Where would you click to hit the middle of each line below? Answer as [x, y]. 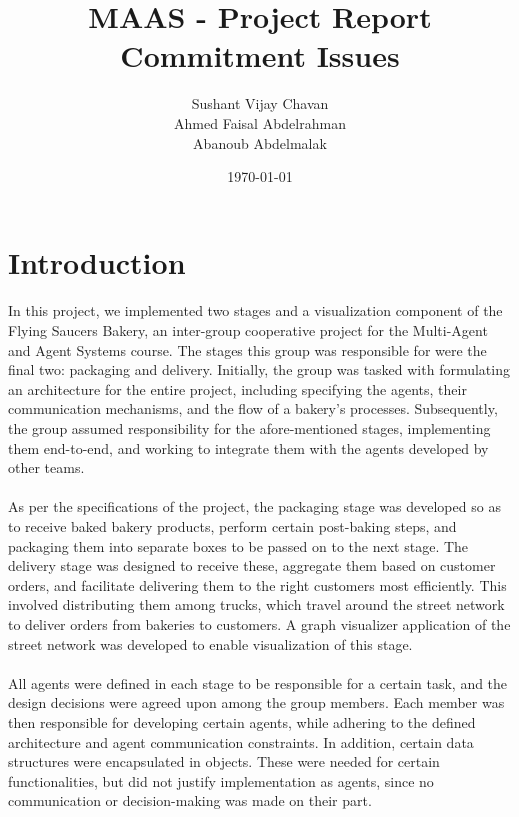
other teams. [46, 467]
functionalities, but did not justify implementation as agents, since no [221, 780]
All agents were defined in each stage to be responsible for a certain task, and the [258, 682]
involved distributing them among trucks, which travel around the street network [256, 604]
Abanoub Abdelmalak [260, 142]
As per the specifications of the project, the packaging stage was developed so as [254, 506]
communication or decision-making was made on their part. [190, 800]
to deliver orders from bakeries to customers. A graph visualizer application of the [259, 623]
